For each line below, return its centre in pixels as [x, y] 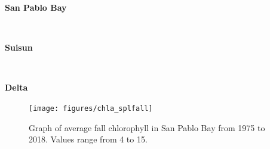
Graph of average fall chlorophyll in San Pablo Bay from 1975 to [147, 127]
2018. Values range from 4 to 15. [88, 139]
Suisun [19, 47]
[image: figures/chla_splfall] [91, 108]
